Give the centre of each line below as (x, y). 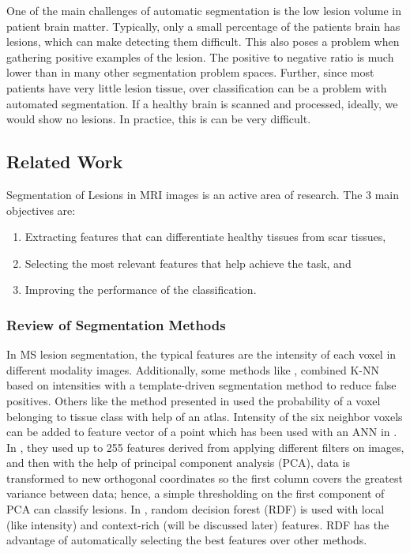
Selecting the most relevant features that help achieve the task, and (188, 263)
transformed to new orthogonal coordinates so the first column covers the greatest (205, 478)
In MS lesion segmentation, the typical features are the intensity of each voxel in (201, 354)
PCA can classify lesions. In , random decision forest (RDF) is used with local (196, 509)
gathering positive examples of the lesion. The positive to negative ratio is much (200, 56)
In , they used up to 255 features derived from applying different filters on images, (205, 447)
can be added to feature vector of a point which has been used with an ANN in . (202, 432)
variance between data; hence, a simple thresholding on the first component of (196, 493)
